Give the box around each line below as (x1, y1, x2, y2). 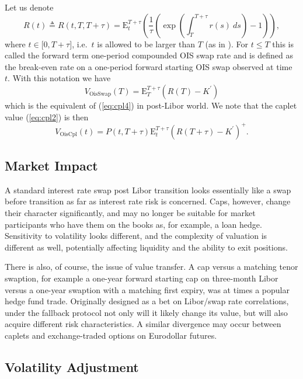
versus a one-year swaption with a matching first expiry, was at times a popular (5, 283, 290, 295)
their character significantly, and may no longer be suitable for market (5, 207, 256, 219)
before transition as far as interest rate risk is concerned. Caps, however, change (5, 195, 291, 207)
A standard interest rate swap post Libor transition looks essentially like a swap (5, 183, 291, 196)
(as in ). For (205, 37, 249, 50)
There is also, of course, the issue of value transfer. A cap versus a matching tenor (5, 260, 298, 273)
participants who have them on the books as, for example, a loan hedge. (5, 218, 262, 230)
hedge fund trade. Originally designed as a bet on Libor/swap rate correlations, (5, 295, 289, 307)
